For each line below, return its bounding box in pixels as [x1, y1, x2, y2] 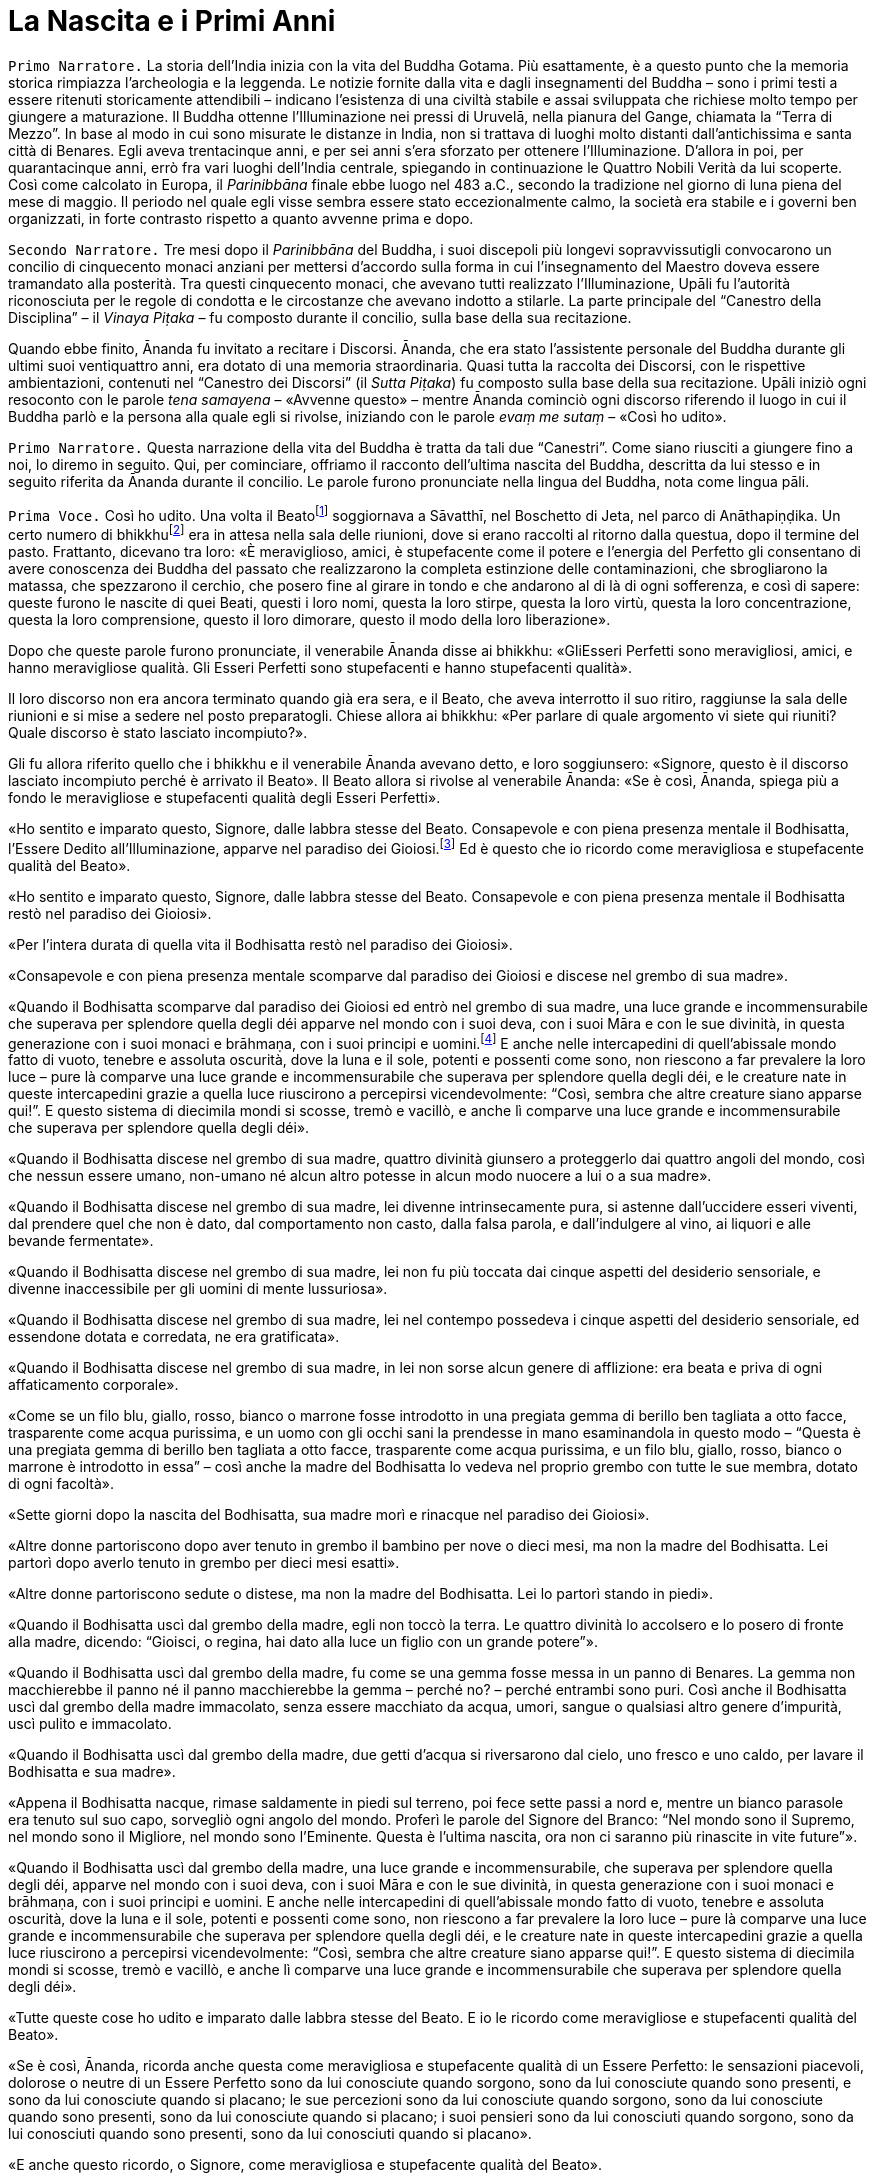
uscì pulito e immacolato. [8, 1715, 172, 1733]
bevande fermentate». [8, 1232, 154, 1250]
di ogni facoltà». [8, 1475, 114, 1493]
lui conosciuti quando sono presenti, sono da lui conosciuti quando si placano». [8, 2125, 532, 2143]
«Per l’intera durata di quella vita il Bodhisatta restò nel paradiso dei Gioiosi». [8, 935, 513, 953]
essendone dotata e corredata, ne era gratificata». [8, 1328, 340, 1346]
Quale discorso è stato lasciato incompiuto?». [8, 724, 308, 742]
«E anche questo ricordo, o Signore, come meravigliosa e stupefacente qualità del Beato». [8, 2156, 603, 2174]
